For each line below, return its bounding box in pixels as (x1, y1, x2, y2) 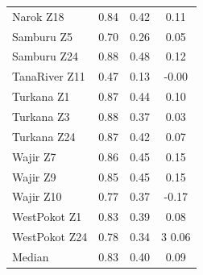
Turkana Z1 (12, 88, 70, 105)
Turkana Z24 (12, 127, 76, 144)
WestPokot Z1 (12, 208, 82, 225)
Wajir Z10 (12, 188, 62, 205)
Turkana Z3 (12, 107, 70, 124)
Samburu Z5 (12, 27, 73, 44)
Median (12, 248, 49, 265)
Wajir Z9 (12, 168, 56, 185)
